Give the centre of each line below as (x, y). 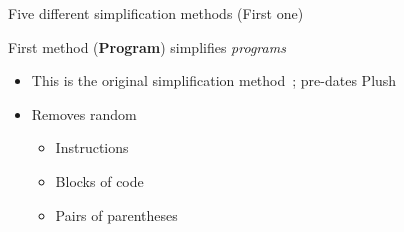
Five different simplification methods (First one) (156, 13)
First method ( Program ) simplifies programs (147, 46)
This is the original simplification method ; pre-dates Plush (214, 80)
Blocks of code (99, 180)
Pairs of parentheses (116, 214)
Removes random (84, 113)
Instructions (92, 147)
